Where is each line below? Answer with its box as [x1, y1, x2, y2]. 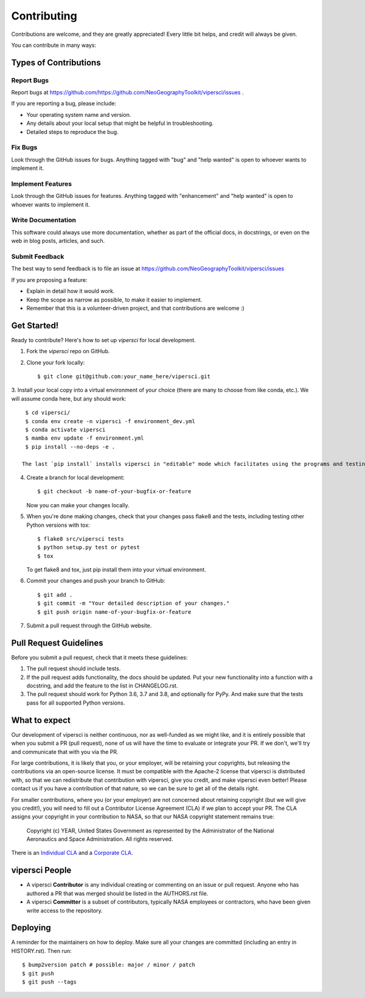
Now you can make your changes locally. [26, 501, 130, 508]
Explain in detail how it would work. [26, 287, 115, 295]
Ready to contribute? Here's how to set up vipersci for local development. [11, 336, 196, 343]
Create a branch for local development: [26, 474, 125, 481]
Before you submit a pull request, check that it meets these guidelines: [11, 653, 188, 661]
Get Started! [11, 320, 59, 331]
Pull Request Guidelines [11, 638, 103, 648]
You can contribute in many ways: [11, 41, 97, 49]
